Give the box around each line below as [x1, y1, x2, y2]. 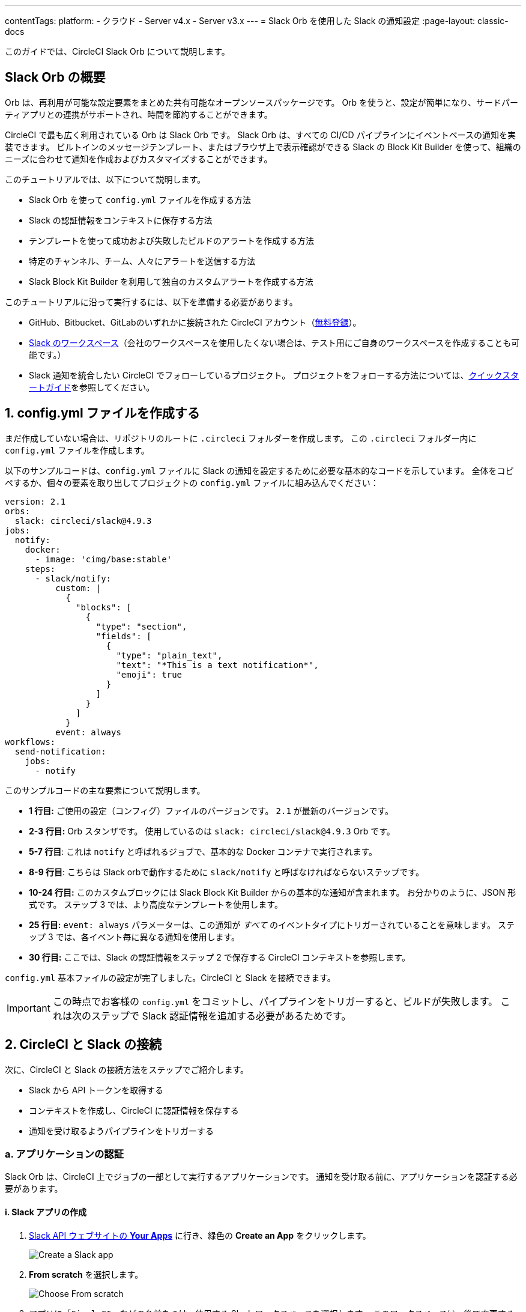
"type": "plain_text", [116, 650, 223, 660]
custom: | [55, 583, 101, 593]
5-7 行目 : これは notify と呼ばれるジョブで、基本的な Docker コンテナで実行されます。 [29, 846, 377, 857]
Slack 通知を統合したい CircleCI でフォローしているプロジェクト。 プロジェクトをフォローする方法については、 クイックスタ [29, 369, 519, 380]
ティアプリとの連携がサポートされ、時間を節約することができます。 [5, 109, 273, 120]
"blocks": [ [76, 602, 131, 612]
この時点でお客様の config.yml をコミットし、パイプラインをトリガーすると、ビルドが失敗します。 [52, 995, 498, 1007]
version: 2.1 [5, 496, 66, 506]
